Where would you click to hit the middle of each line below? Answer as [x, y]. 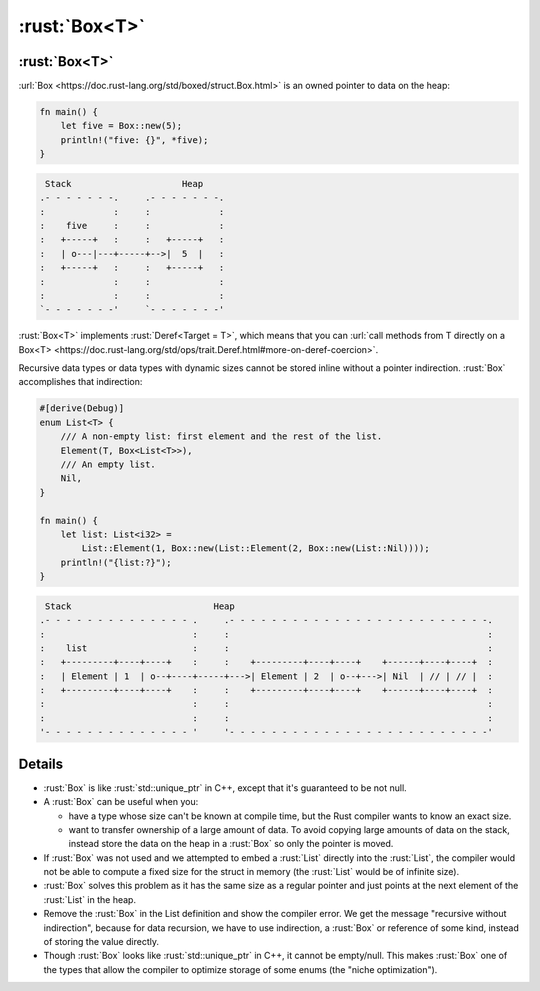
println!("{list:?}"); [116, 562]
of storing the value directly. [101, 942]
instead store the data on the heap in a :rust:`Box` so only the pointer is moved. [231, 844]
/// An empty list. [108, 464]
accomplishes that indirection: [80, 382]
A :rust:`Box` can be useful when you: [121, 802]
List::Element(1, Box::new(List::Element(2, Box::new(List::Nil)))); [255, 548]
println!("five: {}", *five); [134, 139]
